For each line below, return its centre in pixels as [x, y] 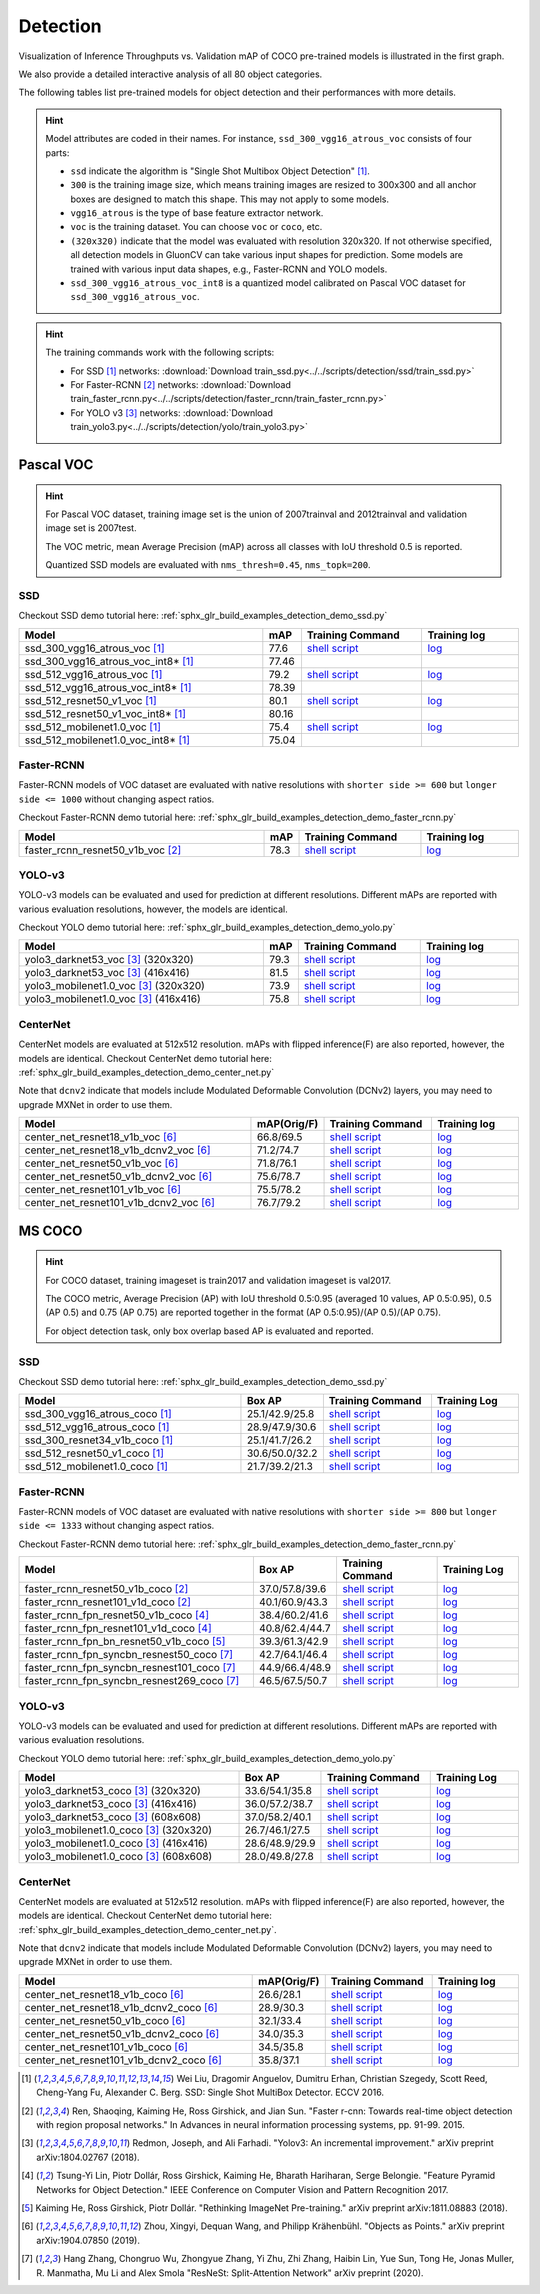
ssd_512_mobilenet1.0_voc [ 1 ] [93, 727]
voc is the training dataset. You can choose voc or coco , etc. [196, 227]
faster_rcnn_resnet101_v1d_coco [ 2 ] [108, 1602]
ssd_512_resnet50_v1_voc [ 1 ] [90, 700]
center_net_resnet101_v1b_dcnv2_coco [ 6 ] [123, 2060]
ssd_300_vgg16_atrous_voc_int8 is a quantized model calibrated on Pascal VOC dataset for [268, 283]
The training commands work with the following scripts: [160, 352]
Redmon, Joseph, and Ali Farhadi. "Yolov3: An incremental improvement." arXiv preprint [313, 2143]
